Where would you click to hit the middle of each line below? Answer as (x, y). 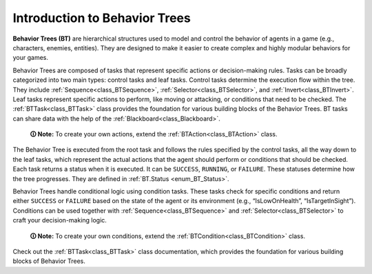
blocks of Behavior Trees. (49, 261)
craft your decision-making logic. (60, 220)
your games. (30, 58)
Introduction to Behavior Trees (102, 18)
